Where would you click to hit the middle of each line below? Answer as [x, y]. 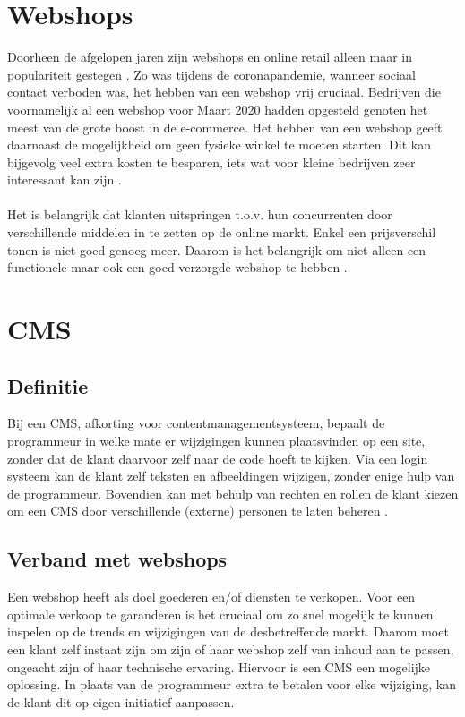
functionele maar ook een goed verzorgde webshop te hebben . [177, 267]
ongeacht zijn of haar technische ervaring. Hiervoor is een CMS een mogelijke [219, 666]
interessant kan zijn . [65, 179]
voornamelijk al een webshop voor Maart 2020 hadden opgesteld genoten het [218, 109]
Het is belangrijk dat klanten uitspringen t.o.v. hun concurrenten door [200, 214]
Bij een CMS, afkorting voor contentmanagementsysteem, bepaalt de [196, 423]
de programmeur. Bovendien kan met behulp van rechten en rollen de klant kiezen [233, 493]
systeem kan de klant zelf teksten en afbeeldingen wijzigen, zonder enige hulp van [231, 476]
